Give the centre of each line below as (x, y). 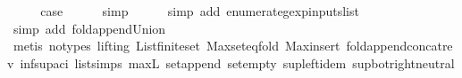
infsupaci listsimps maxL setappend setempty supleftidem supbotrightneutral (237, 62)
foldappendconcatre (399, 46)
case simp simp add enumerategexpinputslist (200, 11)
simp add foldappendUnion (89, 28)
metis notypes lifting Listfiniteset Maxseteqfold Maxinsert (176, 46)
